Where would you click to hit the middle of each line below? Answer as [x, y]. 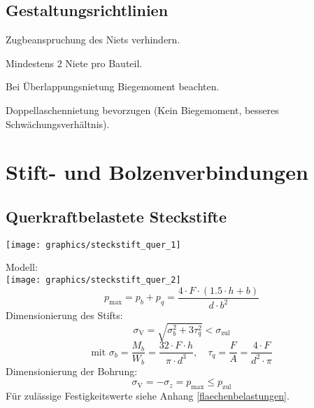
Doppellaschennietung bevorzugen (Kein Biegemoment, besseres [142, 110]
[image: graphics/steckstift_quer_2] [93, 280]
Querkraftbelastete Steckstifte [116, 216]
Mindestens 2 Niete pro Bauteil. [74, 63]
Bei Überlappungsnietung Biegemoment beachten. [113, 86]
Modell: [22, 267]
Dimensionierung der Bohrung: [72, 371]
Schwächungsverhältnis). [58, 124]
